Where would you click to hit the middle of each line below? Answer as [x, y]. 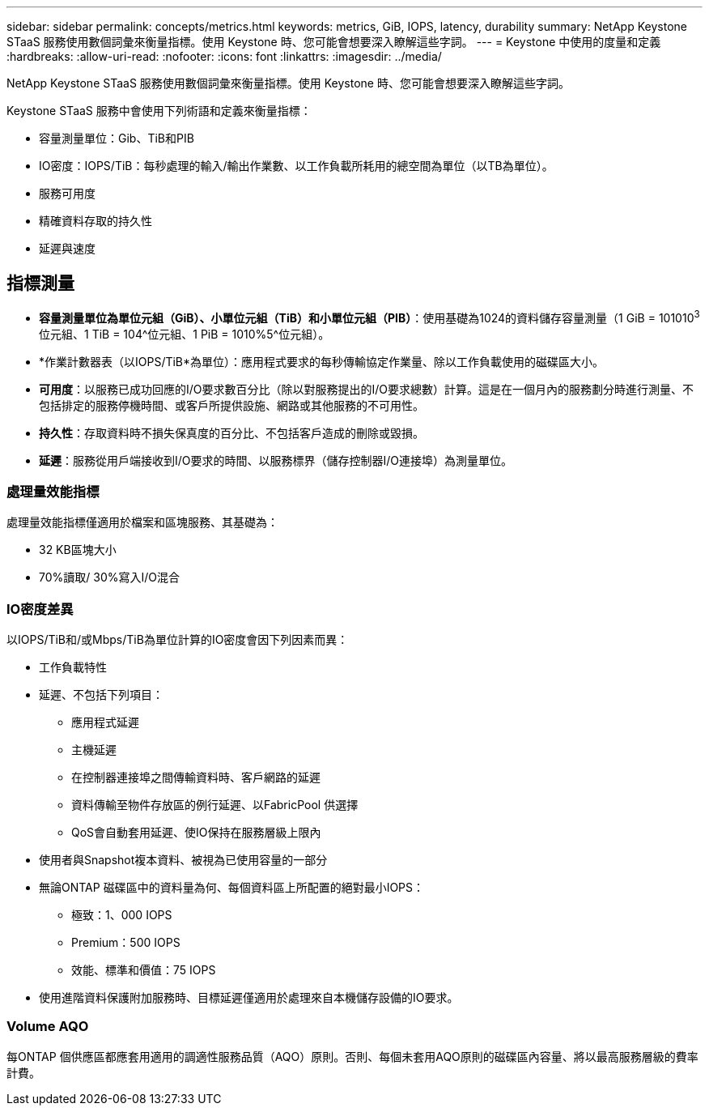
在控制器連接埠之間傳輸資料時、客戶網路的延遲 [196, 777]
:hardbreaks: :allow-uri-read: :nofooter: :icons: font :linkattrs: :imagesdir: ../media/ [224, 56]
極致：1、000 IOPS [122, 915]
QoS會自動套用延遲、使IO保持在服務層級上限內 [196, 832]
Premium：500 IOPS [126, 942]
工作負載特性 [73, 667]
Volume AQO [48, 1027]
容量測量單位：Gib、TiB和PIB [117, 138]
